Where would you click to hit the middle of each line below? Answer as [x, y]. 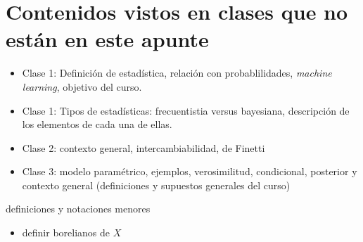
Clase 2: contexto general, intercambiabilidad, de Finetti [144, 147]
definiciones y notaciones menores [78, 209]
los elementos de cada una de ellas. [97, 124]
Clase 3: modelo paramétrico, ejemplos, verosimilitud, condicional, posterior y [190, 171]
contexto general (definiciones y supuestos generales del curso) [156, 185]
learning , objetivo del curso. [82, 86]
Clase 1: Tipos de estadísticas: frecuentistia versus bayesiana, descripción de [186, 110]
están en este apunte [107, 39]
